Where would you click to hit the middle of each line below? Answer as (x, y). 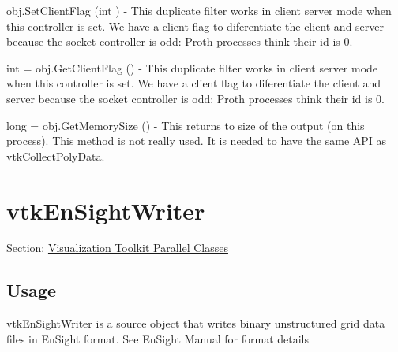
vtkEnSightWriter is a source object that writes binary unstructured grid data (196, 323)
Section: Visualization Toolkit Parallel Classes (117, 248)
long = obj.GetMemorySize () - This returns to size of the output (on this (186, 125)
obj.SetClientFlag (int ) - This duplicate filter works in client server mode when (199, 10)
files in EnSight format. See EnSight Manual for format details (158, 338)
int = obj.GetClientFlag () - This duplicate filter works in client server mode (192, 67)
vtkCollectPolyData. (56, 156)
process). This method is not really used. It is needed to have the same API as (197, 141)
